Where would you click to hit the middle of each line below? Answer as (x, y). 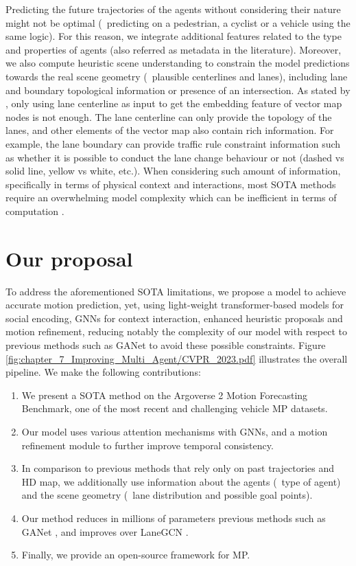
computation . (35, 211)
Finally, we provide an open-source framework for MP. (136, 555)
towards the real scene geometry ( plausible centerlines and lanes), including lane (177, 76)
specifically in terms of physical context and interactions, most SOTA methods (171, 184)
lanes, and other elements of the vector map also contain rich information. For (170, 130)
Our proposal (69, 258)
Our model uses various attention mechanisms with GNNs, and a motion (175, 431)
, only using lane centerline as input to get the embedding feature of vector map (174, 103)
